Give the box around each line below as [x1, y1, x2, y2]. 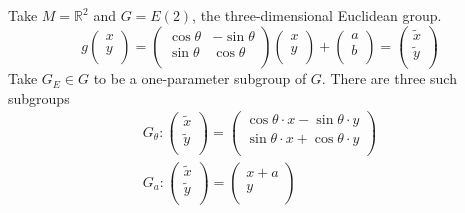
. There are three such [321, 68, 457, 89]
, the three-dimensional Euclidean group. [192, 5, 442, 25]
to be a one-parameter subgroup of [93, 68, 307, 89]
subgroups [8, 87, 70, 108]
